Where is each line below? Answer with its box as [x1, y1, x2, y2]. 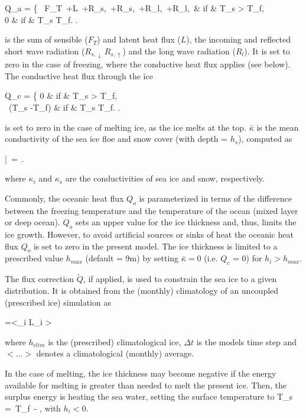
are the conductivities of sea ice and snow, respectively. [65, 172, 265, 184]
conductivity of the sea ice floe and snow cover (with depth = [5, 132, 228, 145]
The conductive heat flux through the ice [5, 69, 153, 82]
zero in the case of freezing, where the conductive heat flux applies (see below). [5, 58, 291, 70]
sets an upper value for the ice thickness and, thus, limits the [75, 216, 297, 228]
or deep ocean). [5, 216, 60, 228]
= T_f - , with [5, 401, 61, 414]
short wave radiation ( [5, 44, 85, 57]
